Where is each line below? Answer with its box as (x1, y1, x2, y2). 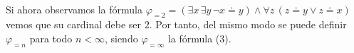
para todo (29, 30, 73, 45)
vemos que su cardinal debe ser (6, 17, 142, 32)
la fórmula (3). (167, 30, 231, 45)
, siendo (104, 30, 138, 45)
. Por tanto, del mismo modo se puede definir (149, 17, 347, 32)
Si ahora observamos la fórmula (6, 1, 142, 16)
